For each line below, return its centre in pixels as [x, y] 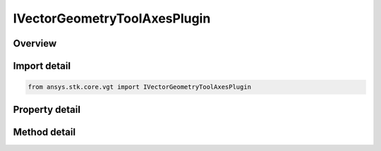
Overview [35, 43]
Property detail [47, 109]
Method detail [44, 132]
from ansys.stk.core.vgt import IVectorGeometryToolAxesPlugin [140, 87]
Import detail [42, 66]
